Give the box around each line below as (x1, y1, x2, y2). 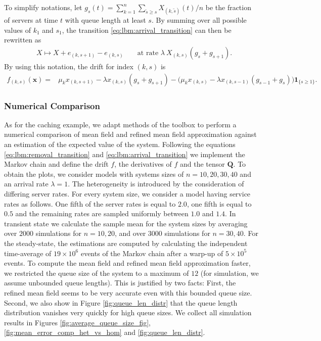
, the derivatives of (114, 159, 172, 169)
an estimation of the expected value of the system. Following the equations (4, 139, 236, 150)
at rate (137, 49, 159, 57)
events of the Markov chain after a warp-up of (80, 248, 223, 258)
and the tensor (180, 159, 225, 169)
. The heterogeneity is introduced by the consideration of (68, 178, 244, 189)
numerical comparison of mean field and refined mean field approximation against (4, 129, 257, 139)
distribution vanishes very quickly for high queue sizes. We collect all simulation (4, 307, 252, 318)
